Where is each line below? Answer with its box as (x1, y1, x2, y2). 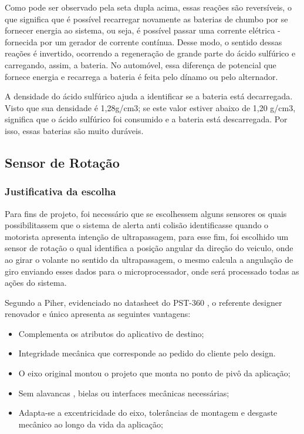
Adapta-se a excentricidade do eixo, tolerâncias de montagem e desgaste (18, 406, 278, 419)
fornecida (5, 35, 38, 48)
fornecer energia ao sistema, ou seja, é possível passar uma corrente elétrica (5, 24, 275, 36)
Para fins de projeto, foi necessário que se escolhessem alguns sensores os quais (5, 207, 287, 219)
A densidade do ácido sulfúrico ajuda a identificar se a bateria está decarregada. (5, 90, 293, 102)
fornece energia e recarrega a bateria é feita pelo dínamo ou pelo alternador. (5, 70, 278, 82)
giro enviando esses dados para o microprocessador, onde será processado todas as (5, 265, 299, 277)
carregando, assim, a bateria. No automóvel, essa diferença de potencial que (5, 58, 276, 71)
